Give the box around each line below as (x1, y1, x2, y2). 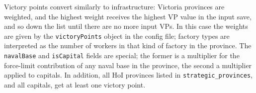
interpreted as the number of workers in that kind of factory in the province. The (4, 40, 252, 51)
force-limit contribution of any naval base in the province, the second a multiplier (4, 60, 252, 70)
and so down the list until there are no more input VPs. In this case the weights (4, 21, 248, 31)
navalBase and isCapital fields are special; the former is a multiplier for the (4, 50, 240, 61)
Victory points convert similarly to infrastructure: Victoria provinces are (4, 1, 225, 11)
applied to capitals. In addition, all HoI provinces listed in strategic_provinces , (4, 70, 253, 80)
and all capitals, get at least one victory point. (4, 79, 146, 90)
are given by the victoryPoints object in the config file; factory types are (4, 30, 230, 41)
